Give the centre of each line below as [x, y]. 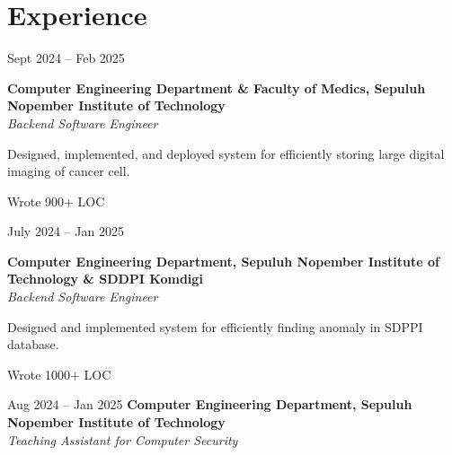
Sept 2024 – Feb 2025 [66, 58]
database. [33, 344]
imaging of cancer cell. [69, 171]
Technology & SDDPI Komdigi [105, 279]
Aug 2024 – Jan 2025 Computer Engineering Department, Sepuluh [210, 404]
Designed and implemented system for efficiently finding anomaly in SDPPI [215, 326]
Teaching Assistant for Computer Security [123, 439]
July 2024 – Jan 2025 [66, 231]
